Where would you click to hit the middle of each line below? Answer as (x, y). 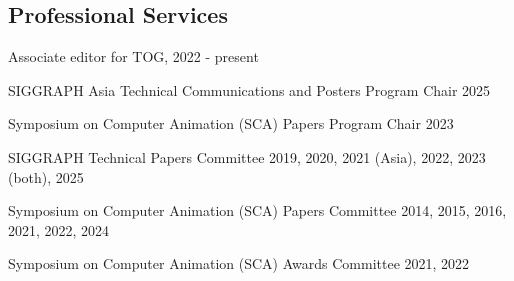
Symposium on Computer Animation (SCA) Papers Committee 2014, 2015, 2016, (257, 210)
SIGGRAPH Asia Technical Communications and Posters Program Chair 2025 (249, 89)
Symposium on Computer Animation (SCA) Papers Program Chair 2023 (231, 123)
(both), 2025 (46, 176)
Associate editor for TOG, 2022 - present (133, 56)
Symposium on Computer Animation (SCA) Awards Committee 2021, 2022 (239, 263)
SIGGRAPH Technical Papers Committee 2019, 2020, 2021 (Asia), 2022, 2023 (247, 156)
